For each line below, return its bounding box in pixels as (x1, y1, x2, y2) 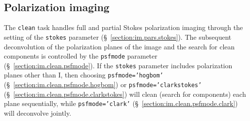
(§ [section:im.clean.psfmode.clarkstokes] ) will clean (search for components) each (4, 89, 246, 99)
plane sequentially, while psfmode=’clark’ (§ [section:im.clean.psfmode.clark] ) (4, 98, 238, 108)
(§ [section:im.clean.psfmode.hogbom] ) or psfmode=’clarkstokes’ (4, 79, 202, 90)
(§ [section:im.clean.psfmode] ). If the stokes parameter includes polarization (4, 60, 233, 70)
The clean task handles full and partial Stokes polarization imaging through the (4, 22, 243, 32)
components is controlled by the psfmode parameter (4, 51, 157, 61)
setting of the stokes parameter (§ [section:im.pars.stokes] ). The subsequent (4, 31, 232, 42)
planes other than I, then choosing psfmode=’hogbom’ (4, 70, 164, 80)
